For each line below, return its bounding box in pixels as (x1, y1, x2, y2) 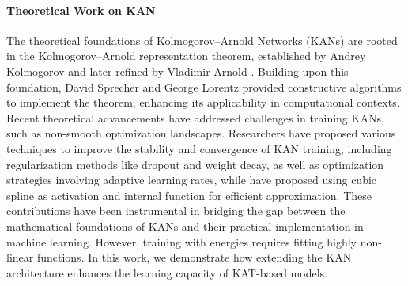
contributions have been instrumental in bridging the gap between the (6, 202, 346, 219)
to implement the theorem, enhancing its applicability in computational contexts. (6, 94, 400, 111)
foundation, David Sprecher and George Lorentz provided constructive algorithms (6, 78, 402, 95)
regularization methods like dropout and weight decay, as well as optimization (6, 156, 384, 172)
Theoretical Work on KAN (6, 2, 156, 18)
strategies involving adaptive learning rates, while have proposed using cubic (6, 171, 377, 188)
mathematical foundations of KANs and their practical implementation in (6, 217, 364, 234)
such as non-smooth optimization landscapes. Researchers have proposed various (6, 125, 396, 141)
